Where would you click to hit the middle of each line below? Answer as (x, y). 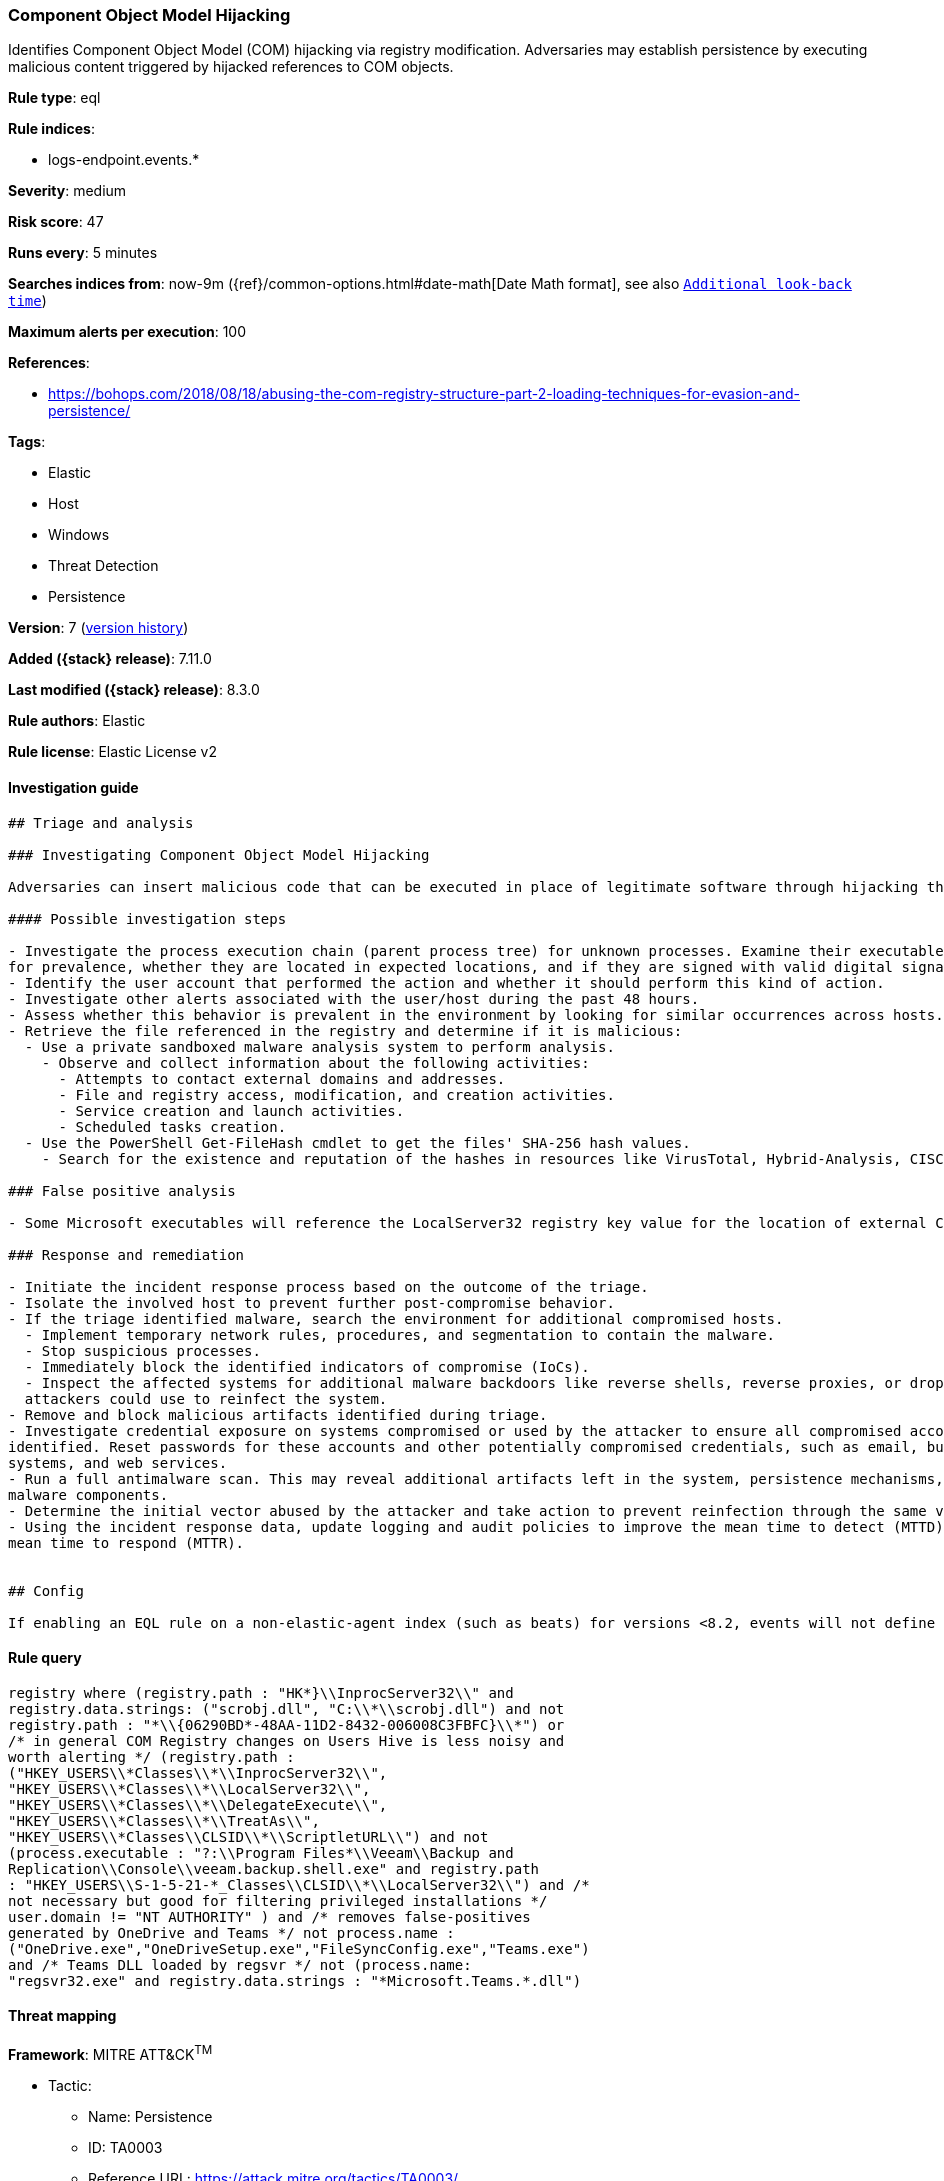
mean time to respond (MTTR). (126, 1542)
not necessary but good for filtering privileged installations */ (278, 1900)
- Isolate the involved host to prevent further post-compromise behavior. (311, 1302)
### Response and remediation (126, 1254)
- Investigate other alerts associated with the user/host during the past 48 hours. (354, 998)
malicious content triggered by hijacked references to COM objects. (231, 67)
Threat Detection (103, 566)
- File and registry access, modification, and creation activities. (336, 1094)
